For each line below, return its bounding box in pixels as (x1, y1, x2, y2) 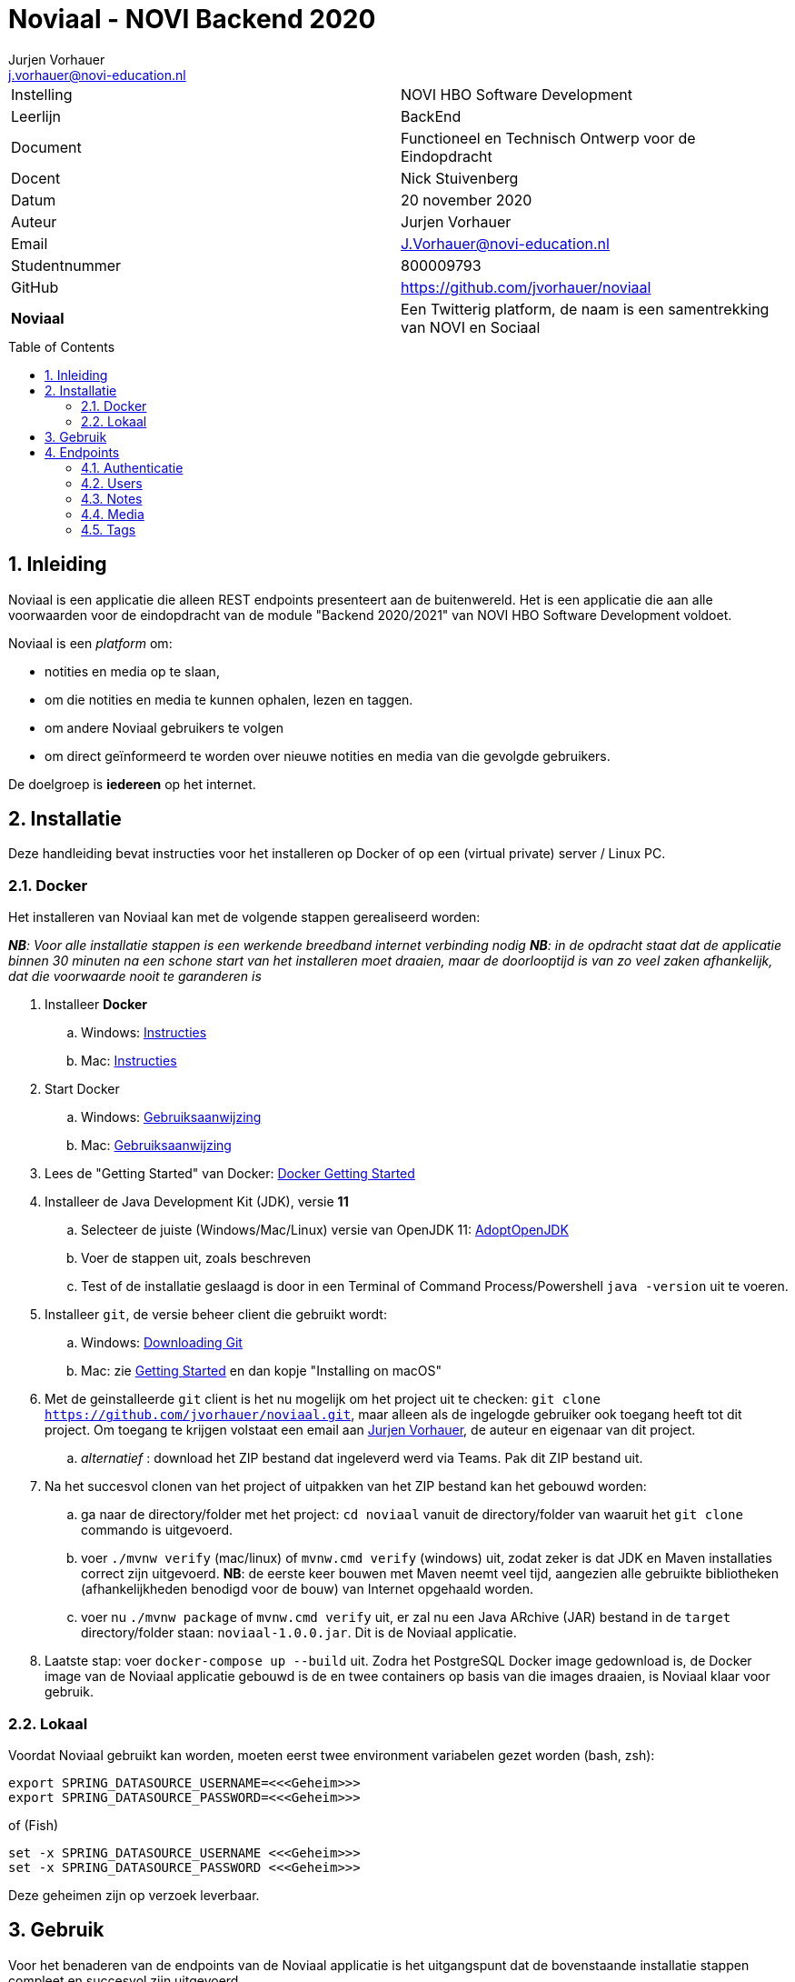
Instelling (11, 85, 73, 104)
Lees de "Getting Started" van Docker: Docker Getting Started (45, 1166, 415, 1182)
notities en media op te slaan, (45, 663, 220, 679)
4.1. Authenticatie (81, 459, 184, 475)
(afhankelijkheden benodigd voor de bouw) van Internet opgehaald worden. (81, 1581, 534, 1597)
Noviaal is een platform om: (8, 635, 173, 651)
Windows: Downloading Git (81, 1335, 243, 1351)
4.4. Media (81, 506, 144, 522)
